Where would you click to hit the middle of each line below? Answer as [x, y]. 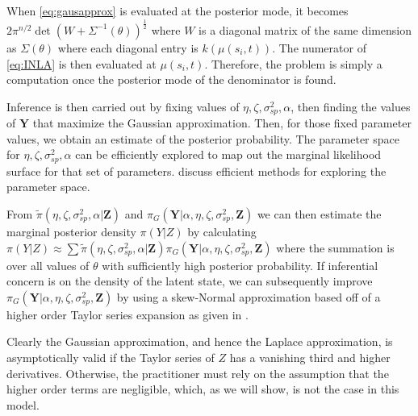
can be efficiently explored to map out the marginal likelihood [228, 154]
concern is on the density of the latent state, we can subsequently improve [190, 281]
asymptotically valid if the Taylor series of [111, 357]
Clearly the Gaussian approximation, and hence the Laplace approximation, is [200, 341]
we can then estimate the [319, 214]
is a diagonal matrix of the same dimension [305, 29]
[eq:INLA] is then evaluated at [82, 63]
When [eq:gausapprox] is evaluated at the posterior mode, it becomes [178, 10]
